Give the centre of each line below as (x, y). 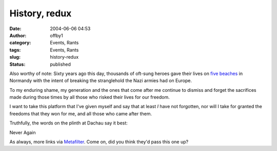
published (61, 64)
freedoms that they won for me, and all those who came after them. (81, 114)
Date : (15, 29)
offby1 (57, 35)
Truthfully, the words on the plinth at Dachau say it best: (68, 123)
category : (20, 43)
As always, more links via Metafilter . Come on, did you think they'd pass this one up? (99, 142)
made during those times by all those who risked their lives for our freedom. (90, 97)
